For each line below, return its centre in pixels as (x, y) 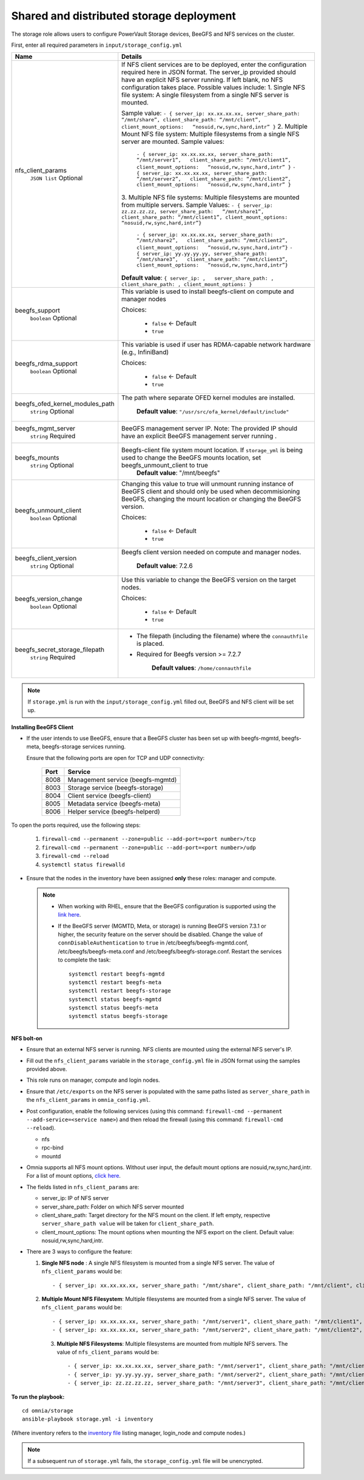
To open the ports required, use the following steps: (76, 825)
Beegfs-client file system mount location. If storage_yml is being (212, 450)
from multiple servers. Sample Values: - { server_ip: (197, 205)
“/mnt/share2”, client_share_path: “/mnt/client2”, (212, 241)
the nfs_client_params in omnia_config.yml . (89, 1100)
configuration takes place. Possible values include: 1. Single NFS (214, 87)
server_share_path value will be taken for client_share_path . (128, 1224)
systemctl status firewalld (83, 864)
